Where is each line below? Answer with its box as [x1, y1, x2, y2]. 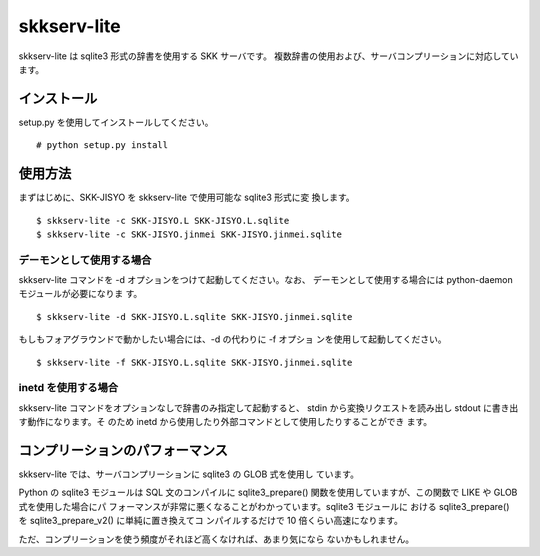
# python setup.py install [36, 140, 169, 151]
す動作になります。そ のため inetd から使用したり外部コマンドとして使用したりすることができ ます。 [18, 416, 433, 428]
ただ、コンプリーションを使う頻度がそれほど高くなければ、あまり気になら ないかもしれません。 [18, 533, 415, 545]
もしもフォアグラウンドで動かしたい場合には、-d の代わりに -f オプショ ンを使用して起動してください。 [18, 333, 447, 345]
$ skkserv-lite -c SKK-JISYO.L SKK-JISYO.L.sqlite [36, 215, 290, 226]
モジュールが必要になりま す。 [18, 288, 143, 300]
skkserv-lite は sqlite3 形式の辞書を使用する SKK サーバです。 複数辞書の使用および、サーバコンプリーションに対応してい [18, 50, 519, 62]
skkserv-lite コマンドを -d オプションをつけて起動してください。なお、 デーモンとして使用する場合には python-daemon [18, 274, 514, 286]
